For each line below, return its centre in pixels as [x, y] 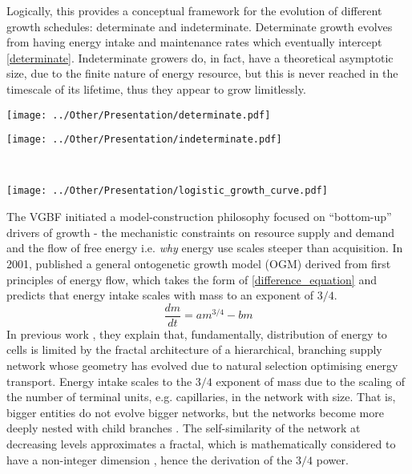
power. [332, 459]
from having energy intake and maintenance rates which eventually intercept [194, 42]
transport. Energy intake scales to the [99, 381]
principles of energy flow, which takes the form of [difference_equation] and [192, 279]
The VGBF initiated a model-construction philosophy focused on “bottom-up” [199, 217]
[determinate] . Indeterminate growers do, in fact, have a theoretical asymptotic [200, 57]
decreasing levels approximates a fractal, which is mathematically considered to [201, 443]
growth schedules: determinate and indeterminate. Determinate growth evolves [200, 26]
